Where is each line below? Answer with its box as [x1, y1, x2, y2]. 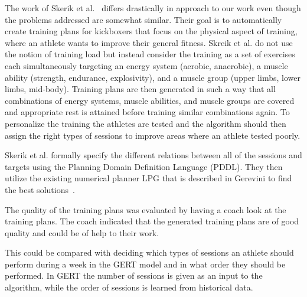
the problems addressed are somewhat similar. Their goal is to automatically [5, 13, 282, 25]
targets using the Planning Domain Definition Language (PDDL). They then [5, 160, 283, 172]
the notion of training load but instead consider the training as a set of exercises [5, 48, 295, 60]
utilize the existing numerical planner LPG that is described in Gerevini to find [5, 172, 292, 184]
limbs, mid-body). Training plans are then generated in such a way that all [5, 83, 276, 95]
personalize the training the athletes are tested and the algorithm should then [5, 117, 286, 129]
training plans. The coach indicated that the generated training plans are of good [5, 215, 299, 227]
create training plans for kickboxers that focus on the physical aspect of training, [5, 25, 298, 37]
